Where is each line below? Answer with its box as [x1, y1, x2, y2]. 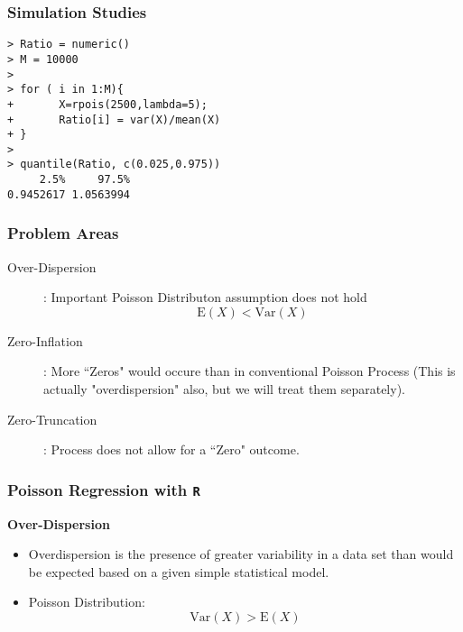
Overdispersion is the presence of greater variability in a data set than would [28, 545, 454, 563]
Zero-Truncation [7, 409, 97, 428]
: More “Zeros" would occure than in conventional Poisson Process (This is [43, 362, 456, 380]
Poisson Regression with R [7, 478, 200, 500]
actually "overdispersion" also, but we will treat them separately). [43, 380, 405, 398]
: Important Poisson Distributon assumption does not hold [43, 288, 367, 307]
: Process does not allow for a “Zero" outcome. [43, 440, 300, 459]
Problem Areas [7, 222, 119, 244]
